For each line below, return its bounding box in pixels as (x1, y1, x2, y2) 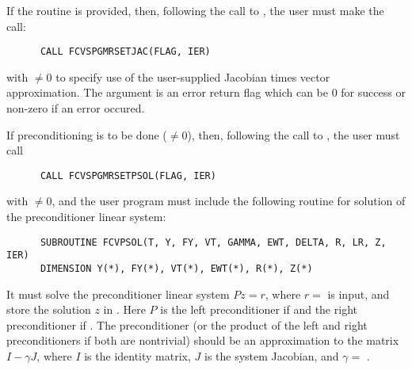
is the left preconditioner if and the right (160, 301, 357, 318)
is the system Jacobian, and (204, 348, 339, 364)
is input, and (327, 285, 390, 302)
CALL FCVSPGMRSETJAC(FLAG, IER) (40, 46, 211, 58)
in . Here (103, 301, 146, 318)
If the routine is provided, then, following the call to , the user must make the (6, 2, 384, 18)
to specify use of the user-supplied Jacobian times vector (55, 68, 330, 85)
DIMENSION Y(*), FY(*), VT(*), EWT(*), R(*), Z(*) (40, 262, 313, 274)
